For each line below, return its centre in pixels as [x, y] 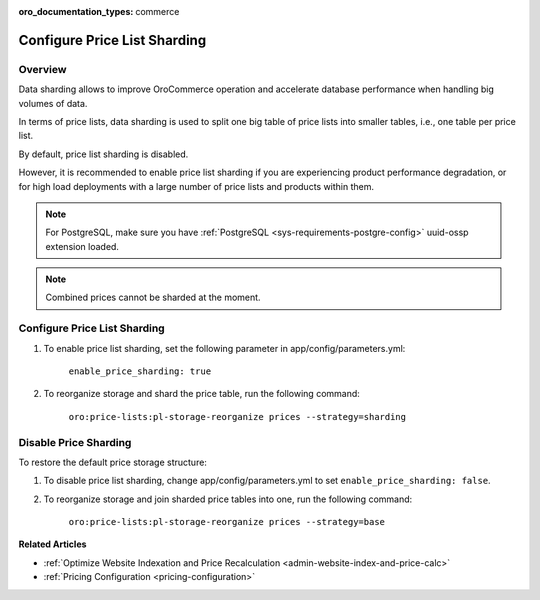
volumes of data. [53, 103]
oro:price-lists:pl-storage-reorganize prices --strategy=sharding [237, 416]
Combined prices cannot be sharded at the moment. [153, 297]
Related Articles [52, 544]
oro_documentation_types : [76, 11]
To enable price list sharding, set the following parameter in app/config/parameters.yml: [224, 348]
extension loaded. [82, 246]
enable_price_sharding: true [140, 371]
